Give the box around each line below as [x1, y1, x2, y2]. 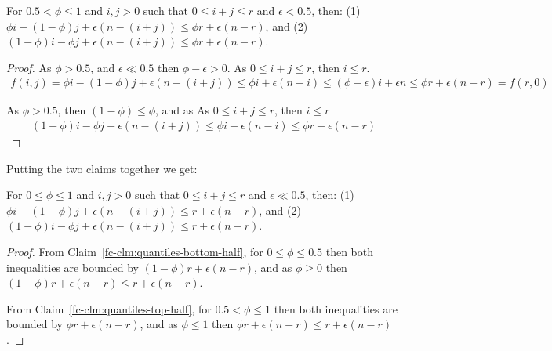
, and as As [155, 102, 210, 118]
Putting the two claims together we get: [6, 160, 198, 176]
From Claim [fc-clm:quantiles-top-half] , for [6, 300, 212, 317]
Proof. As [6, 59, 52, 75]
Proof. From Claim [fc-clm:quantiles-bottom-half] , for [6, 244, 263, 259]
